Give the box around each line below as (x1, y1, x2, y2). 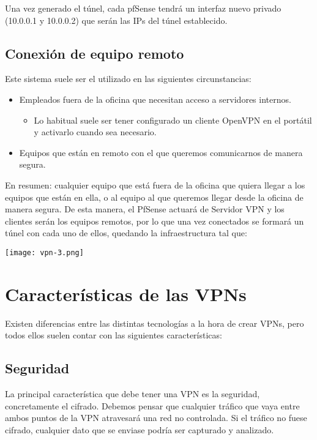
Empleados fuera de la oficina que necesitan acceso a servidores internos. (19, 92, 291, 105)
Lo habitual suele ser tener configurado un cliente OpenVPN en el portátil (34, 113, 312, 126)
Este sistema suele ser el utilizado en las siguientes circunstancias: (5, 72, 252, 85)
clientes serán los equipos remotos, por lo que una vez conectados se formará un (5, 214, 304, 227)
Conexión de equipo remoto (5, 43, 184, 62)
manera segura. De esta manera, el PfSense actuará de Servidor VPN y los (5, 203, 285, 215)
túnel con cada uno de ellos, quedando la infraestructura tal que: (5, 226, 247, 239)
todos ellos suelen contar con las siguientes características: (5, 329, 222, 341)
